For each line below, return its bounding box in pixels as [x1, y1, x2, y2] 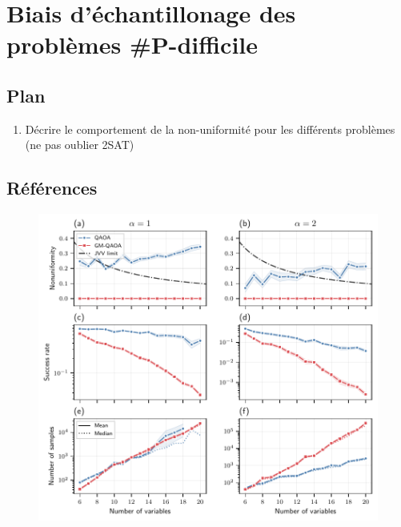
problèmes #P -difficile [6, 28, 259, 61]
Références [6, 175, 98, 200]
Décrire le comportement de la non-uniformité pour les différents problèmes [25, 120, 395, 137]
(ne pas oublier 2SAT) [25, 136, 134, 153]
